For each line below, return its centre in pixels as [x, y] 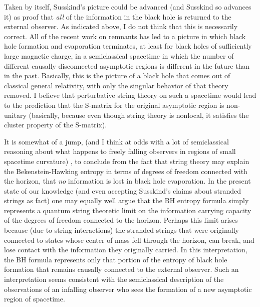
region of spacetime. [35, 299]
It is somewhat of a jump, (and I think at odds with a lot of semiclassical [116, 141]
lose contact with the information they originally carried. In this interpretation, [126, 250]
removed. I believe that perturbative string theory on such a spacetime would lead [130, 95]
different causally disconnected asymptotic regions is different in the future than [127, 65]
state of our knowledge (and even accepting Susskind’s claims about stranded [123, 190]
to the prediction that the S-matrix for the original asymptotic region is [114, 105]
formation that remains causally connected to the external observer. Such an [121, 269]
